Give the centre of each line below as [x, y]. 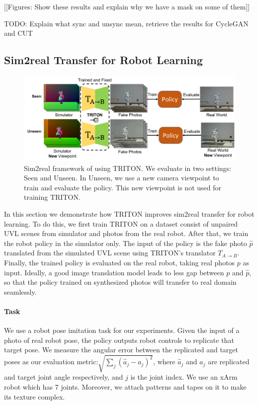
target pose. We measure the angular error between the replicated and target [121, 350]
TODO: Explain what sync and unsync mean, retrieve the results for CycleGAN [126, 23]
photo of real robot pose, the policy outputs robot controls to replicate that [119, 340]
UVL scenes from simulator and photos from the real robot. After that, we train [126, 233]
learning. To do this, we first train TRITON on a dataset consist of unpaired [121, 223]
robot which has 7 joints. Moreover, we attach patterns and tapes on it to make [125, 387]
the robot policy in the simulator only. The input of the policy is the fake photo [126, 243]
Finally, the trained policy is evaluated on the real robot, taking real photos [120, 262]
